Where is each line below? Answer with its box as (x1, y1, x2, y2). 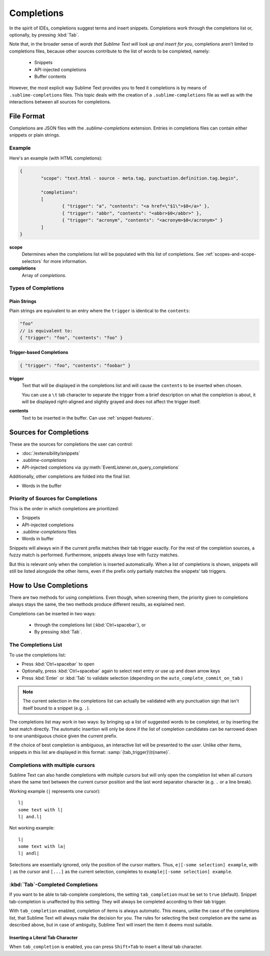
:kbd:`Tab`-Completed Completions (9, 881, 98, 888)
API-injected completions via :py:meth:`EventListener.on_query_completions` (21, 464, 180, 470)
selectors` (21, 258, 42, 264)
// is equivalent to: (19, 328, 73, 334)
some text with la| (18, 843, 66, 849)
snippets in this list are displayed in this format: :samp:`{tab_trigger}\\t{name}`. (9, 749, 171, 755)
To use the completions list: (9, 652, 66, 658)
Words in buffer (21, 536, 54, 542)
